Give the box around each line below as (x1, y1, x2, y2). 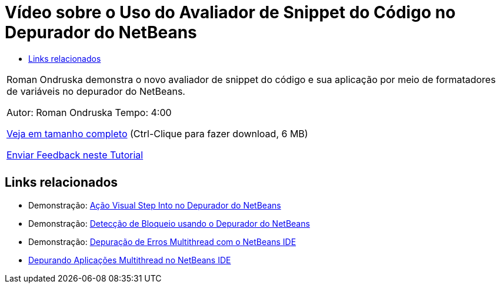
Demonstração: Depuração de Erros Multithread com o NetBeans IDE (28, 236, 296, 247)
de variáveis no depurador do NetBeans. (6, 85, 185, 97)
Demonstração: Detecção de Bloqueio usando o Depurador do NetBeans (28, 218, 310, 229)
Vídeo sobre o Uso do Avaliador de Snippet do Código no (5, 2, 456, 22)
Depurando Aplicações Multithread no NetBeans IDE (28, 254, 231, 265)
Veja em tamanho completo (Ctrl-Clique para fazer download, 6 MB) (6, 127, 308, 140)
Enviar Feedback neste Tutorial (6, 148, 144, 161)
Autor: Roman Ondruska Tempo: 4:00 (6, 106, 172, 118)
